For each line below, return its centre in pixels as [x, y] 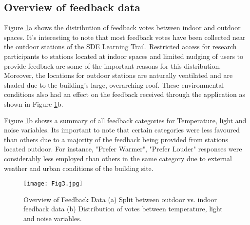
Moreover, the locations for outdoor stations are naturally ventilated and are [118, 75]
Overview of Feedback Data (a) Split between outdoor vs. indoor [120, 199]
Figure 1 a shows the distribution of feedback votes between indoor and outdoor [122, 28]
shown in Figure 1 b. [34, 103]
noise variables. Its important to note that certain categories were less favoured [122, 130]
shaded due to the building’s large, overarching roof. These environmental [114, 84]
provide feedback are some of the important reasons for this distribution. [113, 66]
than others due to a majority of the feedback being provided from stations [116, 139]
